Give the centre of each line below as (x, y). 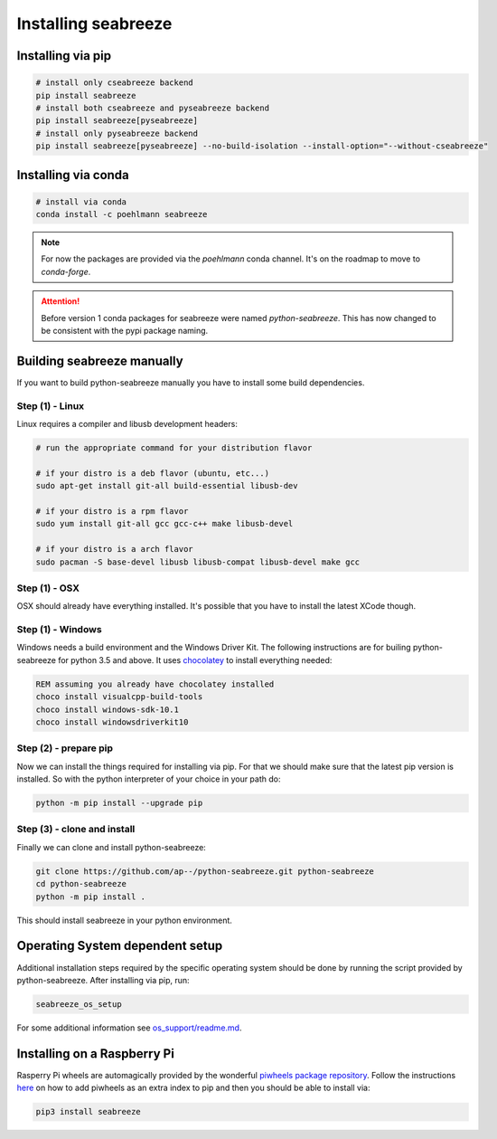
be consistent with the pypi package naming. (125, 331)
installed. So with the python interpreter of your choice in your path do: (149, 779)
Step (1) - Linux (51, 405)
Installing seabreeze (94, 24)
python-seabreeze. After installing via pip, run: (103, 980)
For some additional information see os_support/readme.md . (129, 1028)
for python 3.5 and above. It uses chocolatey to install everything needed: (195, 660)
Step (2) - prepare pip (65, 748)
